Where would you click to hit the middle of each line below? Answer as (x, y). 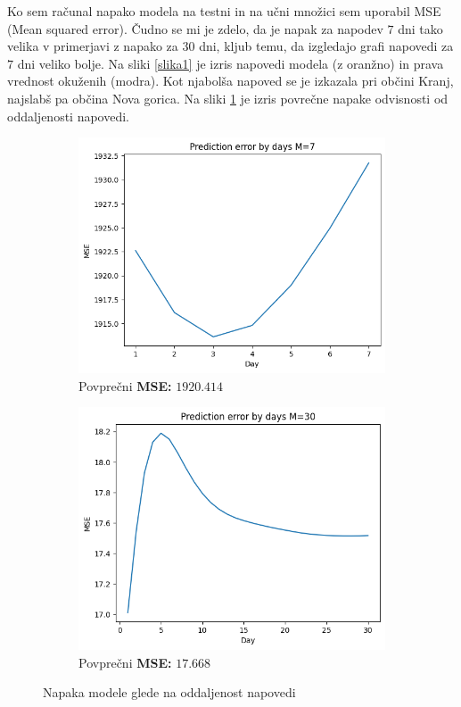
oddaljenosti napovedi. (69, 116)
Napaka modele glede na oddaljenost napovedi (169, 692)
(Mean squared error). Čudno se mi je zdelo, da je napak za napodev (195, 28)
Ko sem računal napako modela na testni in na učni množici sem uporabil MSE (224, 11)
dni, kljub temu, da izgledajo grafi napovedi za (326, 46)
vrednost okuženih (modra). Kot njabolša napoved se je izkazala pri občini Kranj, (230, 81)
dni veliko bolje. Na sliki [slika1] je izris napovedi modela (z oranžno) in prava (230, 63)
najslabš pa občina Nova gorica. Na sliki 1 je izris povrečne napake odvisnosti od (228, 98)
